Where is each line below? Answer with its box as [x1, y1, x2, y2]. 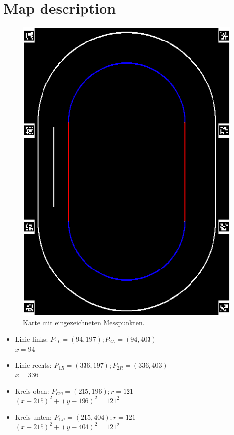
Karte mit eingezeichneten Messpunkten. [23, 317, 145, 328]
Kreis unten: [15, 412, 52, 422]
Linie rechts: [15, 360, 52, 370]
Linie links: [15, 333, 48, 344]
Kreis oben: [15, 386, 49, 396]
